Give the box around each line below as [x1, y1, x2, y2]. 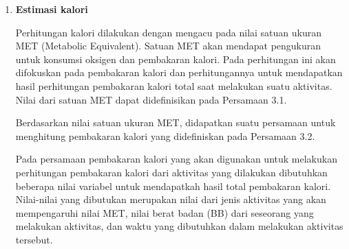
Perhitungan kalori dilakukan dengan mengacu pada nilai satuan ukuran [15, 25, 322, 39]
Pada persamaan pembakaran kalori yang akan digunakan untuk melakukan [15, 152, 337, 166]
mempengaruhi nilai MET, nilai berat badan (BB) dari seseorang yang [15, 205, 314, 220]
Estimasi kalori [15, 2, 88, 16]
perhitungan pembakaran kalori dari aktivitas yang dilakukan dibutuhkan [15, 165, 328, 179]
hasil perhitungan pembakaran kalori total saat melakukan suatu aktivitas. [15, 78, 332, 93]
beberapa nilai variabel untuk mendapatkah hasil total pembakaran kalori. [15, 178, 331, 193]
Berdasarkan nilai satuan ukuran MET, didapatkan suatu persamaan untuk [15, 115, 336, 130]
